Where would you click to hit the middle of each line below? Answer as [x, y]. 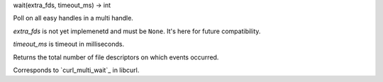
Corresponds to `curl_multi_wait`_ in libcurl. [76, 70]
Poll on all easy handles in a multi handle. [73, 18]
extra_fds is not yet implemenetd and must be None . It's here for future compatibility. [137, 31]
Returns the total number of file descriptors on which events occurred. [116, 57]
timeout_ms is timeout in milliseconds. [68, 44]
